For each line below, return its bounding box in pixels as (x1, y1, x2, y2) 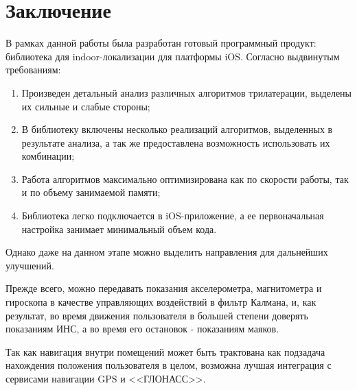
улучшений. (5, 258, 54, 272)
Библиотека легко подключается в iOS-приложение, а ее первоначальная (21, 208, 324, 223)
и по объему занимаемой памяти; (21, 185, 161, 199)
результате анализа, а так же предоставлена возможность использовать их (21, 135, 330, 149)
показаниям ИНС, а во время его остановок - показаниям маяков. (5, 321, 279, 336)
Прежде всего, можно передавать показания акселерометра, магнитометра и (5, 281, 322, 295)
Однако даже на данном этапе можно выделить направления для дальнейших (5, 245, 328, 259)
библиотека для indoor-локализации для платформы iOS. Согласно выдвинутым (5, 49, 340, 63)
